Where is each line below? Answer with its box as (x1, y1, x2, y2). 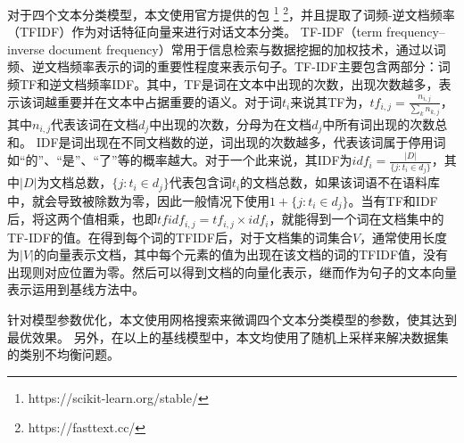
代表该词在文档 (51, 114, 139, 133)
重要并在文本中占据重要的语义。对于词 (56, 92, 282, 111)
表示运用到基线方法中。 (7, 280, 145, 299)
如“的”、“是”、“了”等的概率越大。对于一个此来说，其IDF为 (7, 151, 352, 169)
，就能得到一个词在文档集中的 (269, 209, 444, 228)
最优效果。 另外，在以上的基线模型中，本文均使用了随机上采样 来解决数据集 (7, 327, 449, 346)
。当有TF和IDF (348, 191, 438, 209)
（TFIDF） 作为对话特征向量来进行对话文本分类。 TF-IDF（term (7, 22, 383, 41)
